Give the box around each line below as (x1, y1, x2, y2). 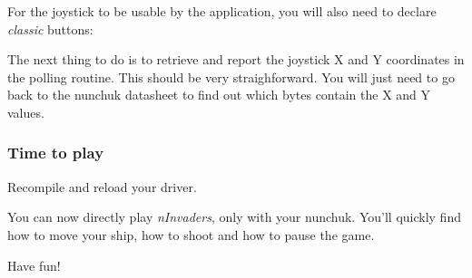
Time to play (7, 141, 104, 164)
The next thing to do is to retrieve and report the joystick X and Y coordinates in (7, 50, 465, 69)
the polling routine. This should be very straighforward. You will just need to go (7, 67, 455, 86)
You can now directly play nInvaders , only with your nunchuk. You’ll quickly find (7, 207, 461, 226)
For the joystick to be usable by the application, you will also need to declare (7, 2, 437, 20)
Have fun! (7, 255, 61, 274)
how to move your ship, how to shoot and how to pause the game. (7, 225, 375, 244)
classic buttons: (7, 19, 93, 38)
